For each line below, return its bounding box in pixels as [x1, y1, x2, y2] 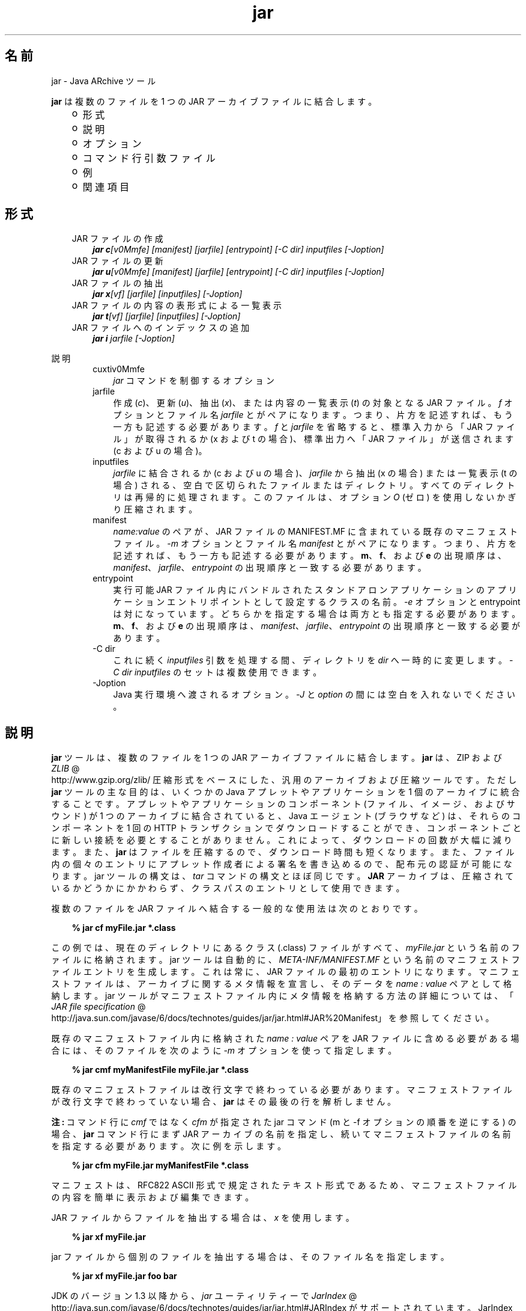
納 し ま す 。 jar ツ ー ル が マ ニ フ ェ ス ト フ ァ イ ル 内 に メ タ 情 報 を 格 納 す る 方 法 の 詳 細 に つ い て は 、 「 [51, 990, 514, 1001]
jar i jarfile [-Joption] [92, 333, 175, 344]
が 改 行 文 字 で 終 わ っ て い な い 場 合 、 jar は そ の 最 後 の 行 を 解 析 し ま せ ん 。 [51, 1096, 396, 1107]
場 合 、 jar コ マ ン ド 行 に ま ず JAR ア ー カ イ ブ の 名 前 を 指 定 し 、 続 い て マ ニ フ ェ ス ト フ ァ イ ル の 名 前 [51, 1129, 511, 1140]
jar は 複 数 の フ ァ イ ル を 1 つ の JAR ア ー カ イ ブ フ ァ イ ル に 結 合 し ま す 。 [51, 96, 377, 106]
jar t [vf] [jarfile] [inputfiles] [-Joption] [92, 311, 241, 322]
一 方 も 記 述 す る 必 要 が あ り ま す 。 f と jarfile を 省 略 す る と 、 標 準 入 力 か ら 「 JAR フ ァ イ [113, 422, 515, 432]
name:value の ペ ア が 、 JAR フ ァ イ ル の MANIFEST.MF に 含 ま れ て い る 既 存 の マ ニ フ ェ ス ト [113, 526, 518, 537]
